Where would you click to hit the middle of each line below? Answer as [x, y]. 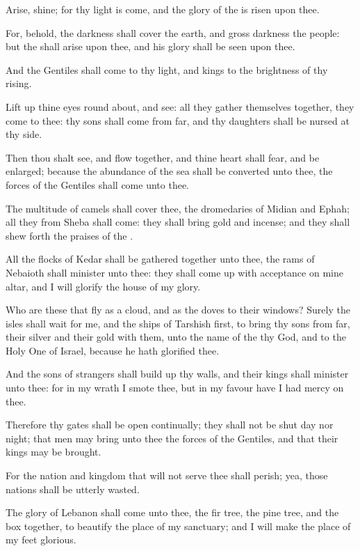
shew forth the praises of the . [69, 235]
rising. [19, 83]
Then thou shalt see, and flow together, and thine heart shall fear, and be [163, 157]
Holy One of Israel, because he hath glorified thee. [113, 350]
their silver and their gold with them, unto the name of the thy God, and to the [176, 337]
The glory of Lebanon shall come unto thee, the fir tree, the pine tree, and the [172, 512]
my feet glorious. [41, 540]
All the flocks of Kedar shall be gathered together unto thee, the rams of [160, 259]
